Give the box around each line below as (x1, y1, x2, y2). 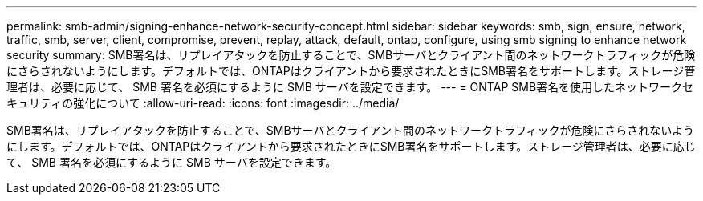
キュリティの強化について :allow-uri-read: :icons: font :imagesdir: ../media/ (6, 96, 400, 110)
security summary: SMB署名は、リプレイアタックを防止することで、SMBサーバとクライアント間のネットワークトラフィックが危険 (6, 48, 696, 62)
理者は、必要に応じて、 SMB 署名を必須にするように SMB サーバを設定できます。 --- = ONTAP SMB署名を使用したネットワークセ (6, 80, 694, 94)
